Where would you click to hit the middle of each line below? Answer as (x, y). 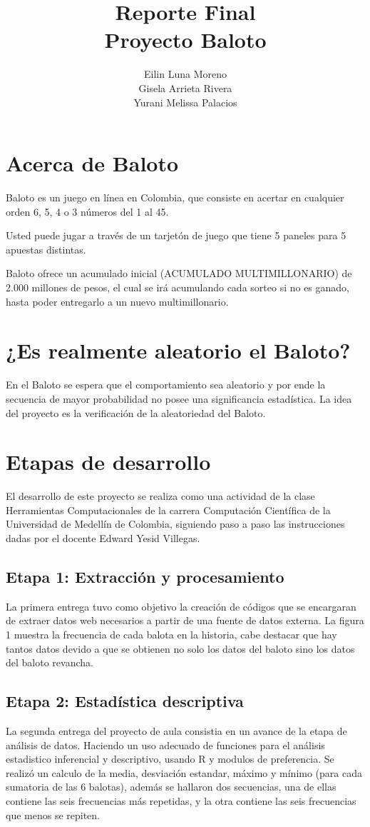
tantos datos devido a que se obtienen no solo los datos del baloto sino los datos (180, 648)
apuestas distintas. (46, 249)
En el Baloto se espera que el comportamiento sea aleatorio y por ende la (166, 385)
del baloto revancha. (50, 662)
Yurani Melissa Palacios (185, 102)
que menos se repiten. (53, 815)
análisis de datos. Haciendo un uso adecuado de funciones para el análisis (165, 745)
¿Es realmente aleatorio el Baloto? (178, 350)
